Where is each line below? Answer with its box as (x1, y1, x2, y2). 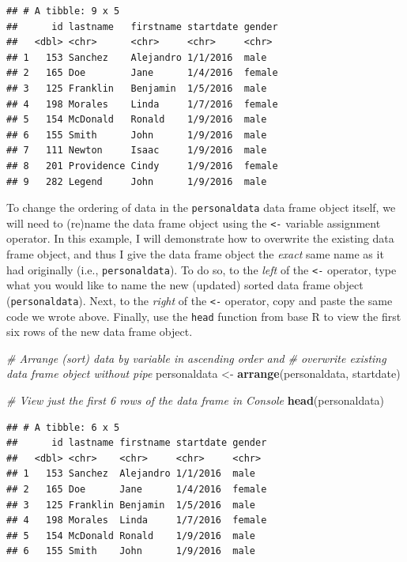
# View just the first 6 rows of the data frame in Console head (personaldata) (6, 391, 385, 408)
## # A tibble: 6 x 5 (6, 421, 120, 433)
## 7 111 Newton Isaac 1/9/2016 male (6, 145, 267, 157)
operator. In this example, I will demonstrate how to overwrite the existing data (6, 230, 394, 247)
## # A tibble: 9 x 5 (6, 6, 120, 17)
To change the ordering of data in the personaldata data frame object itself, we (6, 199, 396, 216)
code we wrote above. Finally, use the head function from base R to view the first (6, 307, 401, 324)
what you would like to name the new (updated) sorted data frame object (6, 277, 364, 293)
